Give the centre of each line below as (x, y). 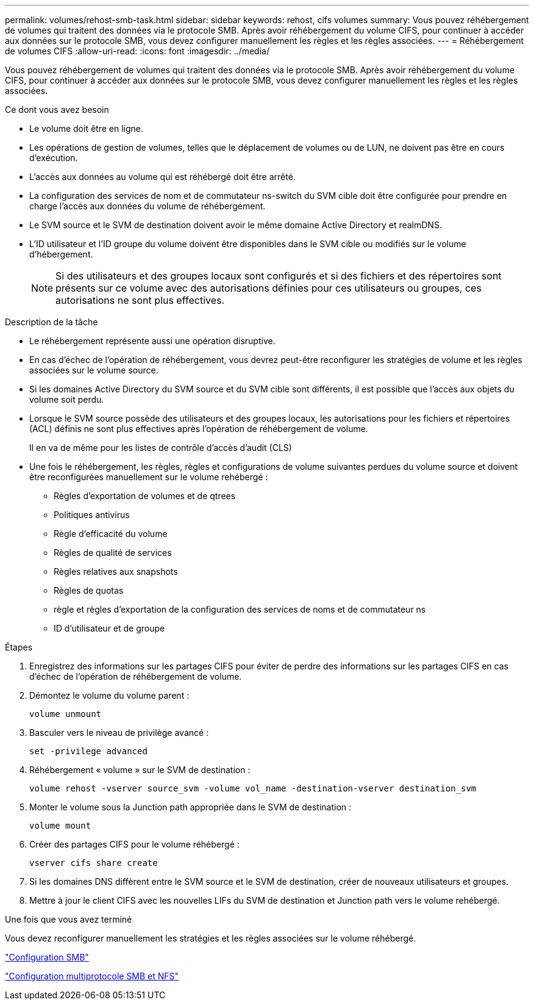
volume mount (60, 826)
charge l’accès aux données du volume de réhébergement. (148, 206)
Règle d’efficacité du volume (111, 534)
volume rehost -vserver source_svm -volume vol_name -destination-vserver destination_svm (253, 788)
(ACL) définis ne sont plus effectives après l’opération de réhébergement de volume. (199, 429)
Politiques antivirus (92, 515)
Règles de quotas (89, 590)
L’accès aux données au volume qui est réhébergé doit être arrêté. (162, 177)
